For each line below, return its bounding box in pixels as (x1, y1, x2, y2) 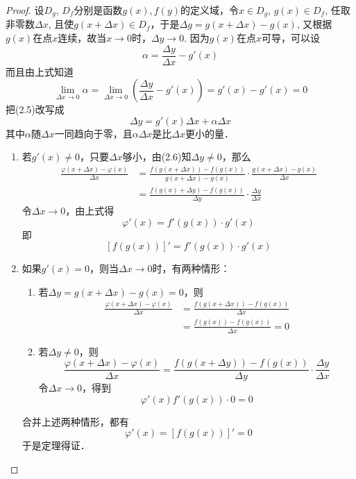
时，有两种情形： (152, 261, 230, 276)
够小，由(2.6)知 (122, 149, 192, 164)
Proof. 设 (6, 3, 44, 17)
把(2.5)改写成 (6, 102, 65, 117)
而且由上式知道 (6, 64, 74, 78)
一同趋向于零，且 (54, 126, 133, 140)
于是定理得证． (22, 438, 90, 453)
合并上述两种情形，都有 (22, 414, 129, 428)
